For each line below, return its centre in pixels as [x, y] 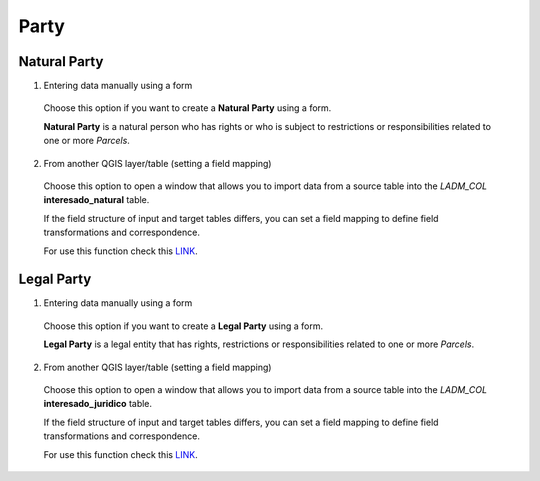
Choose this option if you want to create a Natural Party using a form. [187, 108]
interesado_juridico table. [98, 404]
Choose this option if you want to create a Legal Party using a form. [183, 326]
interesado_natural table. [96, 200]
